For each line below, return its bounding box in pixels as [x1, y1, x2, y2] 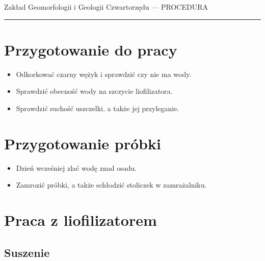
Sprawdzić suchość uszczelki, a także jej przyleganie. [16, 102, 179, 113]
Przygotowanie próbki [4, 133, 161, 153]
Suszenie [4, 244, 50, 260]
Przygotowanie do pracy [4, 39, 177, 60]
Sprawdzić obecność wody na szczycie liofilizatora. [16, 86, 173, 96]
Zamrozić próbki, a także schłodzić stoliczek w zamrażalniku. [16, 179, 207, 190]
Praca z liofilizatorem [4, 210, 157, 230]
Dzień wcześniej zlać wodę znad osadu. [16, 162, 137, 173]
